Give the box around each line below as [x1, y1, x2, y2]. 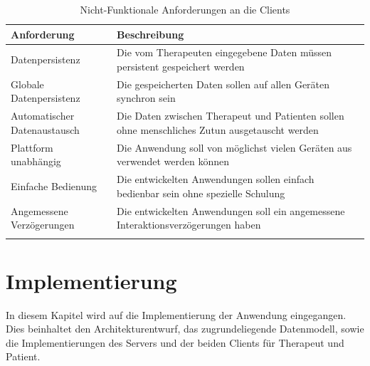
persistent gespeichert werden [117, 59, 245, 74]
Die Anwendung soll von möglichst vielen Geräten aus [117, 140, 352, 155]
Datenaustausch [11, 122, 80, 137]
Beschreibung [117, 26, 184, 41]
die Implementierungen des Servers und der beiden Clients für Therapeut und [6, 335, 344, 350]
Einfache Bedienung [11, 178, 97, 193]
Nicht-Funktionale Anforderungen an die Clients [80, 2, 290, 16]
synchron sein [117, 90, 176, 105]
